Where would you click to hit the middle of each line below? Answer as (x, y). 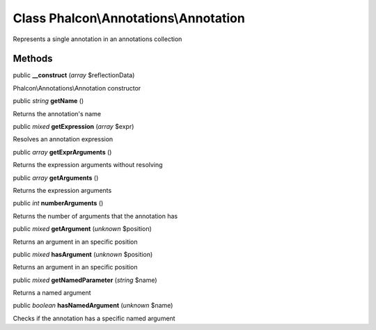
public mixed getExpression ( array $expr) (73, 127)
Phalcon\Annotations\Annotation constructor (77, 88)
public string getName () (48, 101)
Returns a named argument (52, 293)
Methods (33, 59)
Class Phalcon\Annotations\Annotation (129, 18)
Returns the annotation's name (57, 113)
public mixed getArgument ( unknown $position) (83, 229)
